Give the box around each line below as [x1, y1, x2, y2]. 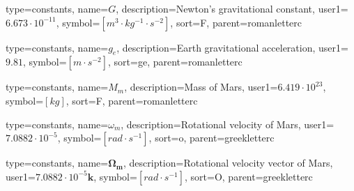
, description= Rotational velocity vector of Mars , [123, 155, 333, 170]
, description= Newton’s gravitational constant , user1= [116, 1, 348, 15]
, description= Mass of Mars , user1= [124, 79, 278, 94]
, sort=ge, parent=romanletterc [108, 54, 243, 69]
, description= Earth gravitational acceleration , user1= [116, 40, 348, 54]
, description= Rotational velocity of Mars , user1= [121, 116, 334, 131]
